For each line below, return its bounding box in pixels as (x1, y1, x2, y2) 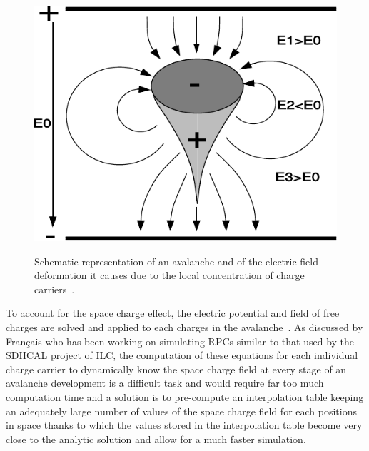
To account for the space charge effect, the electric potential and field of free (6, 305, 340, 320)
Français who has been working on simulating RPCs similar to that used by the (6, 333, 355, 348)
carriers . (34, 281, 75, 296)
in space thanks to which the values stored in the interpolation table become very (6, 417, 363, 432)
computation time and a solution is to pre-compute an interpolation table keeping (6, 389, 364, 404)
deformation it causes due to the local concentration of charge (34, 268, 305, 283)
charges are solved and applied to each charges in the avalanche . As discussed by (6, 320, 363, 335)
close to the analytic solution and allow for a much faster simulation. (6, 431, 306, 446)
